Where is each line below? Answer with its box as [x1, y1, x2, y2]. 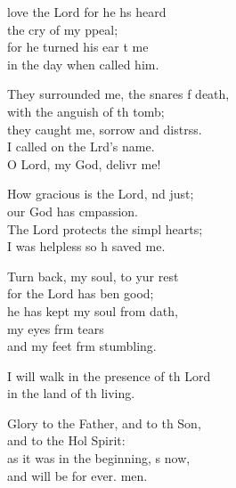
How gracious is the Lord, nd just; [7, 184, 194, 203]
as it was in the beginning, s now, [7, 449, 191, 468]
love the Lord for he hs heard [7, 3, 167, 20]
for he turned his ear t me [7, 37, 149, 56]
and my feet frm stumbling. [7, 337, 157, 355]
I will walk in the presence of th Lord [7, 366, 211, 385]
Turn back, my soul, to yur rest [7, 266, 179, 285]
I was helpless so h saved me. [7, 237, 166, 256]
